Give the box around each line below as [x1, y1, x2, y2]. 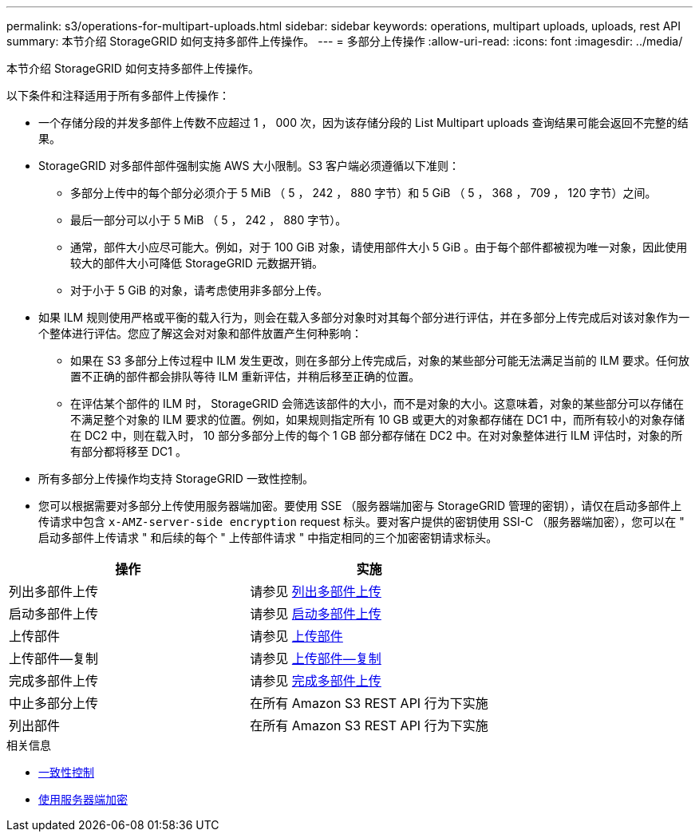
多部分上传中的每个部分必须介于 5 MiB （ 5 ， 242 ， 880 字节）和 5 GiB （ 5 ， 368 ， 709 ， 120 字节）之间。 [70, 186, 657, 200]
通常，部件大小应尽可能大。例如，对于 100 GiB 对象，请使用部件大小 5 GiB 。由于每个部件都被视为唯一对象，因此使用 [70, 240, 688, 254]
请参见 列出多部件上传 [250, 583, 381, 599]
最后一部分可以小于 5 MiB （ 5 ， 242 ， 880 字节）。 [70, 213, 347, 227]
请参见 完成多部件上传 [250, 673, 381, 689]
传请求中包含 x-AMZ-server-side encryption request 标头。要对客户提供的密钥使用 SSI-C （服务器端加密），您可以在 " [38, 515, 685, 528]
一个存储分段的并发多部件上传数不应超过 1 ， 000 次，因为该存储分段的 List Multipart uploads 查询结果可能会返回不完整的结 [38, 116, 689, 129]
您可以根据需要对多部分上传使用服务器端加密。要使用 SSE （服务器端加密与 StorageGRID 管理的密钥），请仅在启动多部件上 [38, 499, 682, 512]
